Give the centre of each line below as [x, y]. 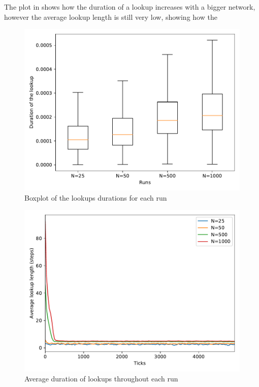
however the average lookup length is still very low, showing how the [111, 17]
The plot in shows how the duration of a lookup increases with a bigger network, [130, 7]
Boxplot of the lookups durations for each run [96, 197]
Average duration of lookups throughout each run [101, 378]
